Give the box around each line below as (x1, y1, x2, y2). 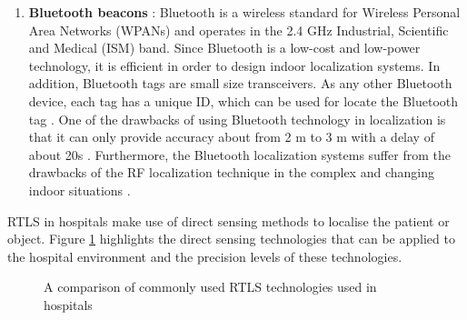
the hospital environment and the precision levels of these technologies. (7, 246, 402, 265)
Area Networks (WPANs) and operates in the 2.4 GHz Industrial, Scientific (28, 20, 449, 39)
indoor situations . (28, 180, 131, 199)
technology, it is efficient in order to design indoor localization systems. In (28, 55, 441, 75)
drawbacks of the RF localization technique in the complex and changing (28, 163, 434, 182)
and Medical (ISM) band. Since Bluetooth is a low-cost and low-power (28, 38, 421, 57)
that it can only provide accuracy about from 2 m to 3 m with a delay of (28, 127, 434, 146)
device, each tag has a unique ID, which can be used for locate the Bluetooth (28, 91, 459, 110)
